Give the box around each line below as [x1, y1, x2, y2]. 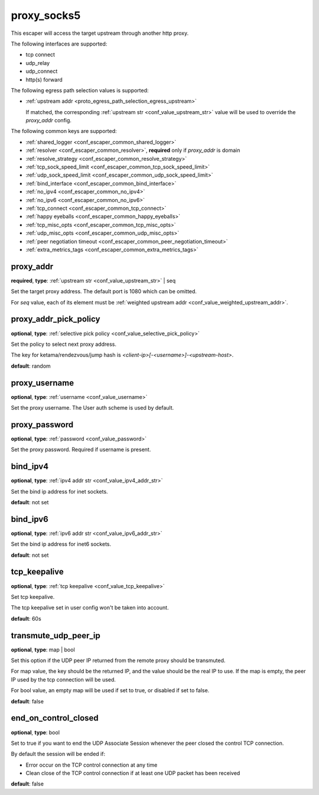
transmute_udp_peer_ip [11, 630, 100, 641]
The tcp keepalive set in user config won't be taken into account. [11, 604, 169, 611]
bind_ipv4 [11, 462, 49, 472]
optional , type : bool [11, 729, 60, 736]
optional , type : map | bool [11, 646, 75, 653]
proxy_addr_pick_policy [11, 314, 100, 325]
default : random [11, 362, 51, 369]
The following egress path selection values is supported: [11, 86, 149, 94]
